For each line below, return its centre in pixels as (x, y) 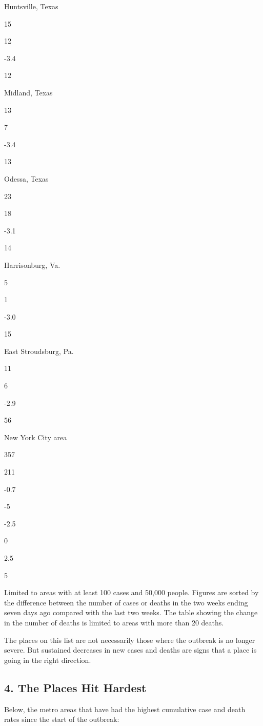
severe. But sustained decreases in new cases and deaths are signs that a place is (130, 650)
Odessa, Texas (26, 178)
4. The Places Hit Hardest (75, 687)
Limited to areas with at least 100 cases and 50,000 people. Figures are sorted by (131, 592)
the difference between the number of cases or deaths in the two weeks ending (126, 602)
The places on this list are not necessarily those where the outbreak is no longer (130, 640)
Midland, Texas (28, 92)
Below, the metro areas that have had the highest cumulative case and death (125, 709)
